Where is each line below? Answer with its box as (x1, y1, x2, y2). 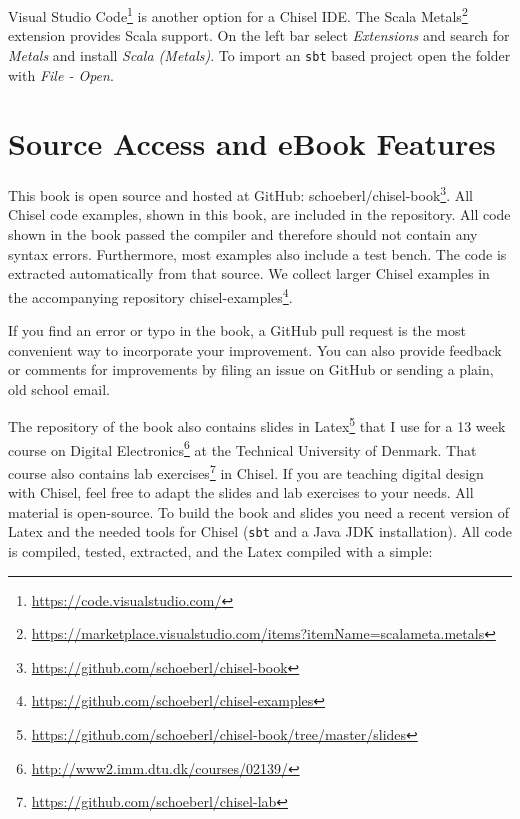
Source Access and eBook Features (8, 123, 496, 164)
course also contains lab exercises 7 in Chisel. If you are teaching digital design (8, 459, 484, 483)
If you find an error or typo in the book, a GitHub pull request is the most (8, 320, 466, 341)
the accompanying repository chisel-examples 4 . (8, 283, 293, 307)
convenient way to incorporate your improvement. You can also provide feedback (8, 339, 502, 360)
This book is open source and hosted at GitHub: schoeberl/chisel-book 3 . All (8, 182, 474, 205)
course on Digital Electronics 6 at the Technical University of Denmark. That (8, 436, 477, 460)
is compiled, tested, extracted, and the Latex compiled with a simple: (8, 541, 433, 562)
